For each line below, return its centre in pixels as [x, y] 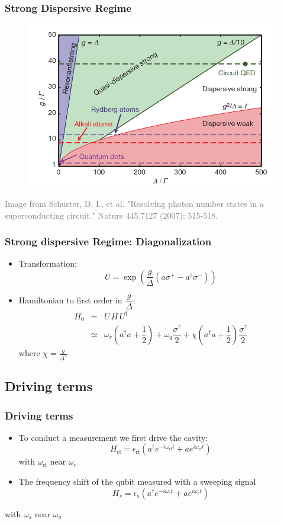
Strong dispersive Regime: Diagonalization [108, 241]
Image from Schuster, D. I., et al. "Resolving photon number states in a [134, 203]
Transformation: [48, 263]
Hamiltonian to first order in [70, 300]
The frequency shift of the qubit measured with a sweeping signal [137, 481]
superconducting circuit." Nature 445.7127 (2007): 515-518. [112, 215]
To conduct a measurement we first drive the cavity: [113, 437]
